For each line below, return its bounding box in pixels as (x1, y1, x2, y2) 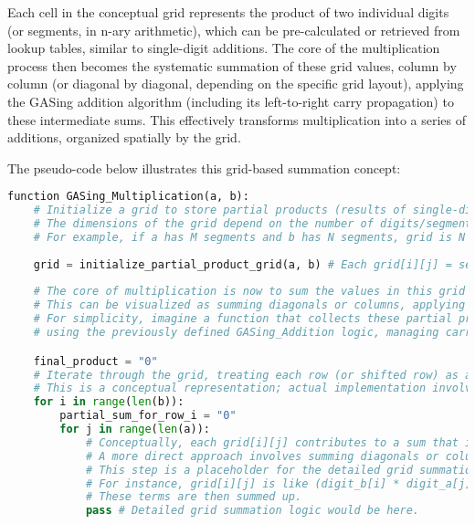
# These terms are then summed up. (85, 490, 302, 504)
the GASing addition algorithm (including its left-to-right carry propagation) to (7, 91, 454, 110)
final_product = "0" (33, 354, 158, 368)
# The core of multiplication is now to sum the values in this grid (33, 285, 466, 299)
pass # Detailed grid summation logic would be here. (85, 504, 420, 518)
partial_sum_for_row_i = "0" (59, 409, 237, 423)
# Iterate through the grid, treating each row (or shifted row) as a (33, 368, 472, 382)
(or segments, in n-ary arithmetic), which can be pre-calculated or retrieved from (7, 20, 460, 39)
